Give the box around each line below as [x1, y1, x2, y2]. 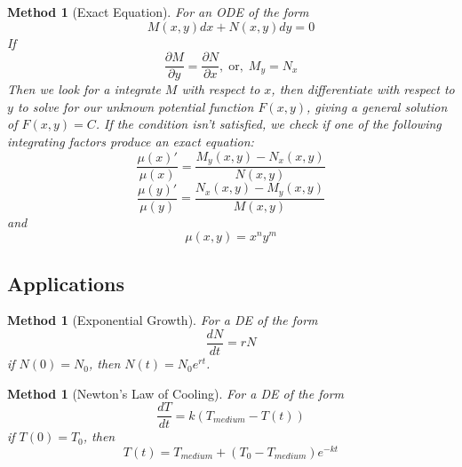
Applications [7, 269, 125, 297]
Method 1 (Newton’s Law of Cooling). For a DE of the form [7, 384, 345, 402]
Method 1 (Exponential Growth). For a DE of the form [7, 311, 318, 329]
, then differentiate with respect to [271, 80, 455, 99]
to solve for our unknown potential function [17, 97, 254, 115]
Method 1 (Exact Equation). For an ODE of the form [7, 3, 309, 20]
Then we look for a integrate [7, 80, 161, 99]
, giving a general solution [307, 97, 448, 115]
